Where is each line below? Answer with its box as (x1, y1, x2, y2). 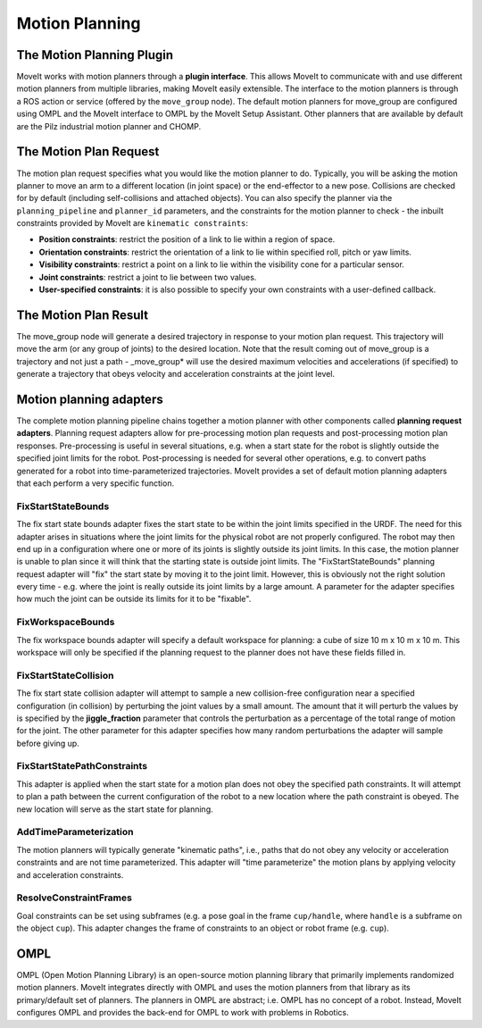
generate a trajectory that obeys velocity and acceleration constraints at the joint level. (16, 369, 335, 380)
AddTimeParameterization (16, 826, 134, 839)
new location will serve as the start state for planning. (16, 804, 213, 815)
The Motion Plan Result (16, 307, 149, 322)
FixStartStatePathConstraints (16, 760, 147, 773)
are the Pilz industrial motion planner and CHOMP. (16, 121, 201, 131)
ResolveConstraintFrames (16, 891, 133, 904)
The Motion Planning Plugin (16, 47, 174, 63)
